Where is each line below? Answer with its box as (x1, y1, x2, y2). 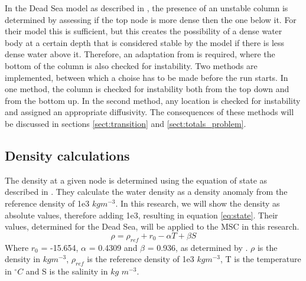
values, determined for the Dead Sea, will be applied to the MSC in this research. (5, 220, 300, 233)
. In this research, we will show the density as (115, 197, 280, 209)
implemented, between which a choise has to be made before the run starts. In (5, 71, 288, 83)
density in (5, 253, 40, 265)
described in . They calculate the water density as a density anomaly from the (5, 185, 288, 198)
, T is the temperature (220, 253, 301, 265)
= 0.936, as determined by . (147, 241, 248, 253)
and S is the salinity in (25, 264, 108, 277)
